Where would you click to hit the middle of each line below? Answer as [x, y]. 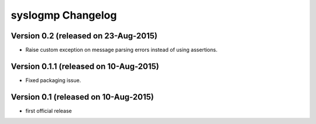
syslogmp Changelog [64, 15]
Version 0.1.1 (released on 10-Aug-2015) [85, 66]
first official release [49, 111]
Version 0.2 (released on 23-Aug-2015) [84, 36]
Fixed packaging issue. [53, 80]
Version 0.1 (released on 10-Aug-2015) [83, 97]
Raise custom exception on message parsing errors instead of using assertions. [121, 50]
